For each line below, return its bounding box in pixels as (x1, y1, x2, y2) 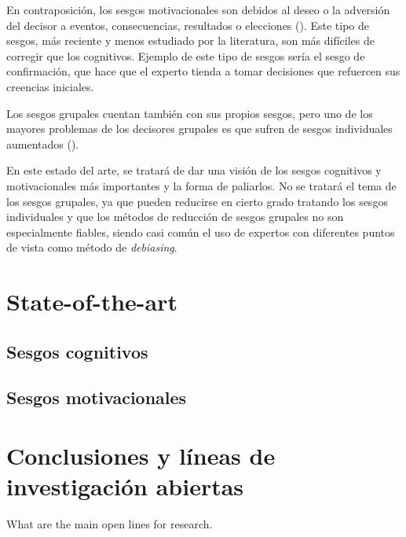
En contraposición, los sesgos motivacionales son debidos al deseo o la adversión (6, 2, 390, 17)
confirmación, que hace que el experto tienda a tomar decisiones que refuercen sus (6, 63, 401, 79)
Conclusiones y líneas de (6, 440, 276, 472)
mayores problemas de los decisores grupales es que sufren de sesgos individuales (6, 120, 393, 137)
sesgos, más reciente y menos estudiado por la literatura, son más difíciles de (6, 32, 375, 49)
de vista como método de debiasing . (6, 239, 177, 256)
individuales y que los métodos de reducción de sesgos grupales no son (6, 208, 344, 225)
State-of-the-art (6, 285, 178, 318)
